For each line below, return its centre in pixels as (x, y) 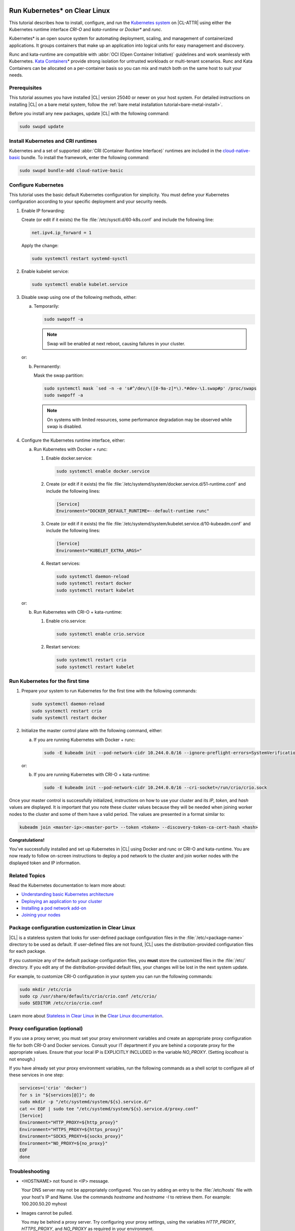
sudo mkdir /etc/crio (45, 989)
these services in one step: (36, 1075)
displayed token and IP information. (45, 863)
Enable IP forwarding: (43, 211)
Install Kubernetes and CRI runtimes (53, 141)
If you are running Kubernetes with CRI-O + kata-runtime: (92, 774)
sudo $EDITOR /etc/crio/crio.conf (61, 1003)
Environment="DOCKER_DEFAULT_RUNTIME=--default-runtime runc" (133, 511)
